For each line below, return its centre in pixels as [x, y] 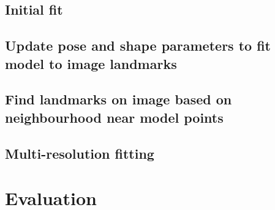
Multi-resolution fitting [80, 153]
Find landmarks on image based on [119, 99]
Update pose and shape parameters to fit [138, 45]
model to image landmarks [91, 63]
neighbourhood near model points [114, 117]
